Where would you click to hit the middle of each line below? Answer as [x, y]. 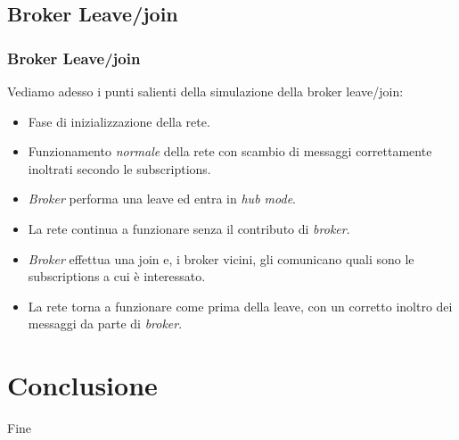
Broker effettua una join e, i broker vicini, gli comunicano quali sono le [221, 258]
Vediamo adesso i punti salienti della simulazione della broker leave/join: [205, 91]
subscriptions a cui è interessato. [117, 276]
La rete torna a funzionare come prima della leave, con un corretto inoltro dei [240, 306]
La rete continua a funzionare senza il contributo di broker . [189, 228]
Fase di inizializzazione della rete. [119, 121]
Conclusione [82, 385]
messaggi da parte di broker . [105, 324]
